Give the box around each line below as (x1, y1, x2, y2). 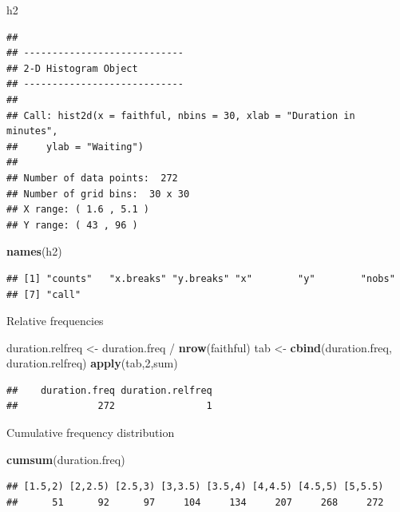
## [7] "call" (6, 288, 81, 300)
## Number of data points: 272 (6, 172, 178, 184)
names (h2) (6, 243, 62, 260)
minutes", (6, 125, 58, 137)
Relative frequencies (6, 312, 104, 329)
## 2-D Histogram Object (6, 62, 138, 74)
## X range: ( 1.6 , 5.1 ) (6, 204, 149, 216)
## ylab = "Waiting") (6, 141, 144, 153)
